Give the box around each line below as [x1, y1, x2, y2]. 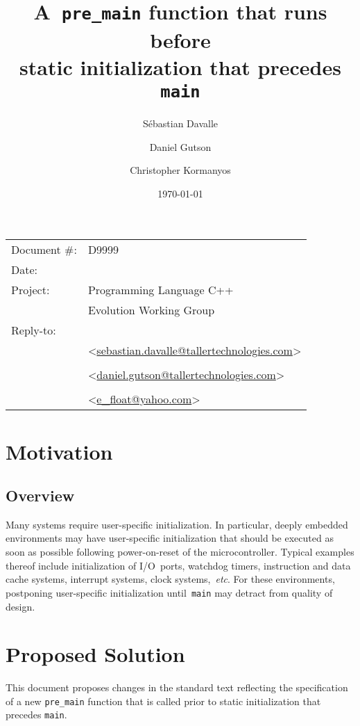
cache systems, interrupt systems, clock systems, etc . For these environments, [6, 572, 335, 586]
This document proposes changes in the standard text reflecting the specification [6, 680, 348, 695]
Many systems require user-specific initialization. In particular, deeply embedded [6, 517, 348, 531]
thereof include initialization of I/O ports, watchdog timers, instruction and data [6, 558, 351, 572]
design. [6, 599, 35, 613]
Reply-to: [11, 322, 56, 339]
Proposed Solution [6, 640, 185, 668]
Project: [11, 282, 50, 298]
